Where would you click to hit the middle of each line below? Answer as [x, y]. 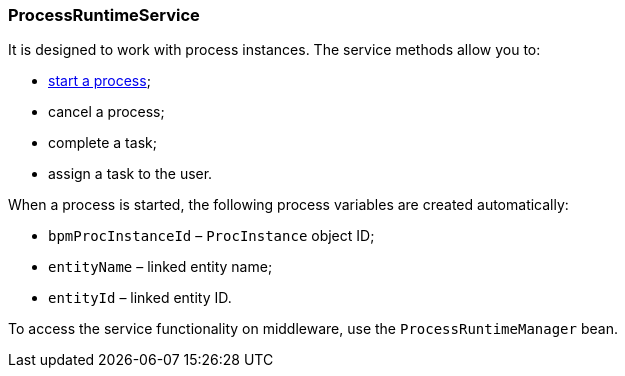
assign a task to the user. [130, 174]
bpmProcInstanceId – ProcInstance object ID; [211, 236]
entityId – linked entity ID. [140, 298]
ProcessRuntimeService [104, 15]
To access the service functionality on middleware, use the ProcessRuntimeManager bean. [313, 329]
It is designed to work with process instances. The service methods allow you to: [274, 50]
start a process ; [99, 81]
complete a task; [102, 143]
